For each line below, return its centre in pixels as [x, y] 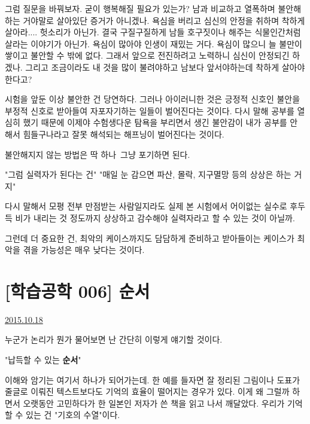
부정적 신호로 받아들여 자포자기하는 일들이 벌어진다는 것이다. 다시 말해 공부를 [150, 110]
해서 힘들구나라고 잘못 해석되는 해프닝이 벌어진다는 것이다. [115, 134]
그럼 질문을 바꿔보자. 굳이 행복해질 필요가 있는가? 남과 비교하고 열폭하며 [140, 8]
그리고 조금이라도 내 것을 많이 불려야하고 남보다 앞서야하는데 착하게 [152, 67]
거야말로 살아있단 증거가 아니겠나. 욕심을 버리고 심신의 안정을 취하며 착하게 [164, 20]
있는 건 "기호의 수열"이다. [73, 415]
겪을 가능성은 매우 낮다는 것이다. [84, 250]
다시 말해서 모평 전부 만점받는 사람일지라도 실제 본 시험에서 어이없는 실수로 [146, 206]
